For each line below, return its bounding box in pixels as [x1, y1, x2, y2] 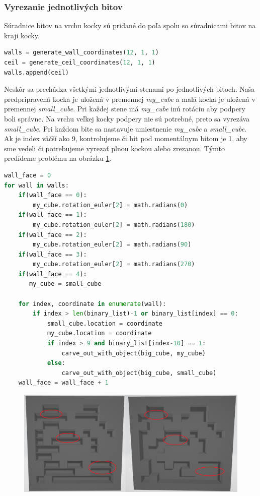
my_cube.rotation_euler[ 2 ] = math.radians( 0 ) [33, 201, 188, 209]
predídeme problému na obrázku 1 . [4, 153, 112, 163]
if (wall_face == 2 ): [18, 231, 87, 238]
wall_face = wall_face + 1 [18, 379, 109, 387]
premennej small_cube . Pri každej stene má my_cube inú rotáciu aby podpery [4, 103, 245, 114]
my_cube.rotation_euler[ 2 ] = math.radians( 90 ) [33, 241, 192, 249]
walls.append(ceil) [4, 69, 69, 76]
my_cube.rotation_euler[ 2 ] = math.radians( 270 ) [33, 261, 195, 268]
